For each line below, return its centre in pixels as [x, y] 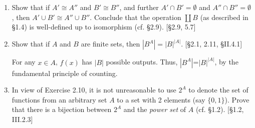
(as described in [224, 17]
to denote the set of [218, 90]
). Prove [237, 99]
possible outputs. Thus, [142, 62]
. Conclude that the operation [136, 17]
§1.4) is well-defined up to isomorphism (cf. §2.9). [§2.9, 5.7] [104, 27]
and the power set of [155, 109]
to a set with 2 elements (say [161, 99]
